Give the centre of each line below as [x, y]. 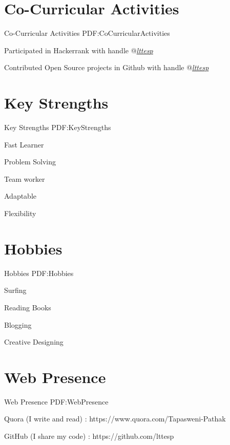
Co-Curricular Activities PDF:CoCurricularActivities [87, 33]
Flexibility [20, 213]
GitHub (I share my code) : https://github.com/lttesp [89, 436]
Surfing [15, 290]
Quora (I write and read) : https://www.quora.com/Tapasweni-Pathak [115, 419]
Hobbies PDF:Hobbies [39, 273]
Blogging [18, 324]
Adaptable [20, 196]
